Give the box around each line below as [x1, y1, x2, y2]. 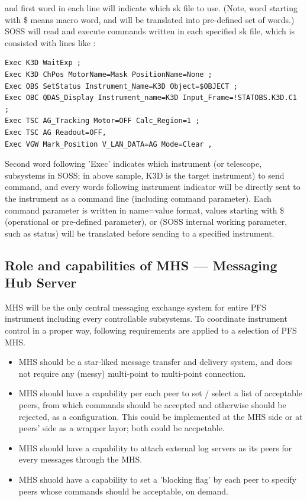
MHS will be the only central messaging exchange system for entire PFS [5, 300, 267, 313]
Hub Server [5, 273, 77, 292]
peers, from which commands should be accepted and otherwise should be [18, 399, 286, 411]
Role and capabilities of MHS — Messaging [5, 256, 277, 274]
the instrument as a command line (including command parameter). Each [5, 192, 272, 204]
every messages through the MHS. [18, 453, 143, 466]
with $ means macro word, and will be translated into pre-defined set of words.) [5, 13, 295, 25]
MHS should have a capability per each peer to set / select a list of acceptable [18, 387, 302, 399]
